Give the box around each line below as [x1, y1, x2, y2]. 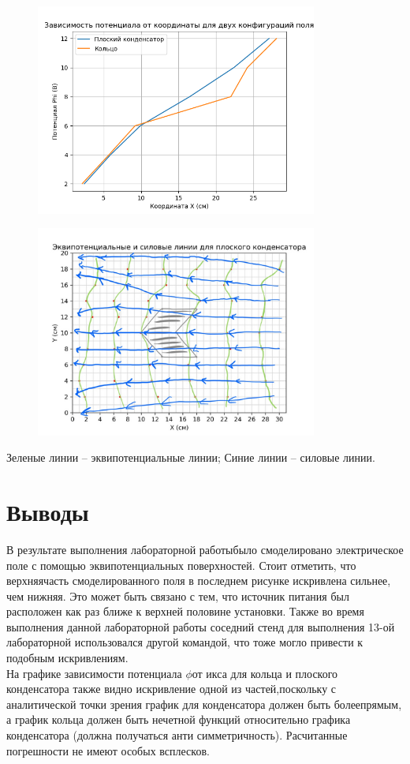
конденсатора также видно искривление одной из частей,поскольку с [6, 680, 337, 697]
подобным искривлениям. [6, 650, 129, 666]
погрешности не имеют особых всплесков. [6, 742, 210, 758]
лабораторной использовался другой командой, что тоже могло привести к [6, 634, 363, 650]
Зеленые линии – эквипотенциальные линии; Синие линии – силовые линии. [6, 449, 375, 466]
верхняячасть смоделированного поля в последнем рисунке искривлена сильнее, [6, 572, 391, 589]
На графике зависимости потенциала [6, 665, 182, 681]
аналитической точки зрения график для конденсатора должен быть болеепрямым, [6, 695, 402, 712]
